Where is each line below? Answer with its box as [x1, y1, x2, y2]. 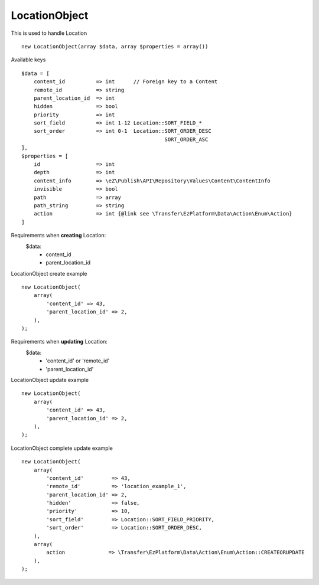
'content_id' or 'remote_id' [45, 357, 110, 364]
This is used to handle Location [11, 30, 87, 37]
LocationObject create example [11, 270, 87, 277]
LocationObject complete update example [11, 445, 113, 452]
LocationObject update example [11, 377, 89, 383]
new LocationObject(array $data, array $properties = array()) [21, 43, 209, 50]
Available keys [11, 56, 46, 63]
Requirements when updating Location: [11, 338, 108, 345]
